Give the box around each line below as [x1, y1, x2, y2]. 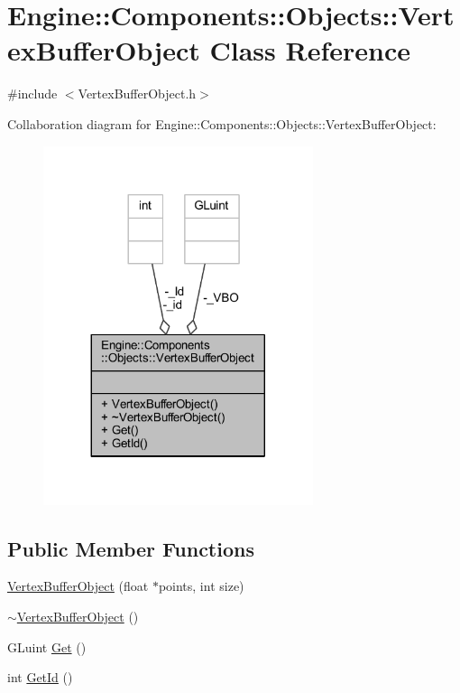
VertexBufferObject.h [78, 84, 197, 103]
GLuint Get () [7, 637, 87, 656]
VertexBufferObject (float [7, 576, 149, 595]
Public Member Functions [7, 534, 254, 562]
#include [7, 84, 58, 103]
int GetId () [7, 668, 73, 687]
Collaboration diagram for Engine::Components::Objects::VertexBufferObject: [7, 114, 437, 133]
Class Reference [209, 32, 410, 69]
